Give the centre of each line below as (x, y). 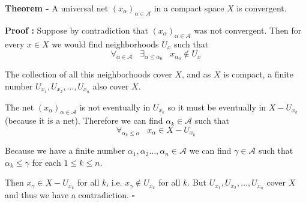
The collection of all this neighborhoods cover (88, 74)
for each (46, 162)
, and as (196, 74)
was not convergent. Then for (248, 30)
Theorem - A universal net (57, 8)
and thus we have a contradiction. (67, 195)
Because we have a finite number (65, 150)
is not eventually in (115, 107)
